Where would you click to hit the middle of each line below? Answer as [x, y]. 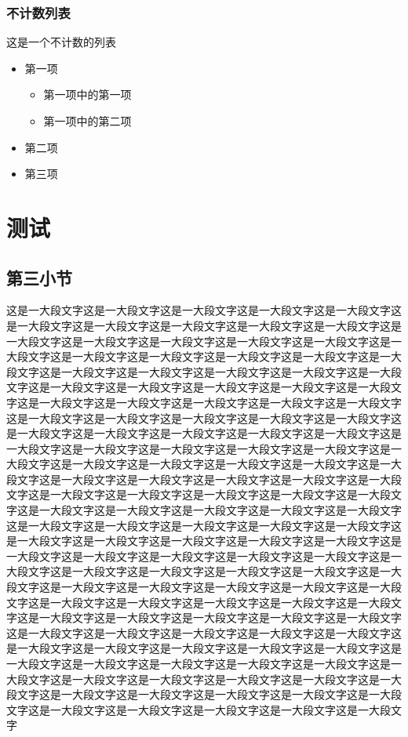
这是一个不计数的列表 [61, 42]
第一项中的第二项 [87, 121]
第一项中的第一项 [87, 94]
